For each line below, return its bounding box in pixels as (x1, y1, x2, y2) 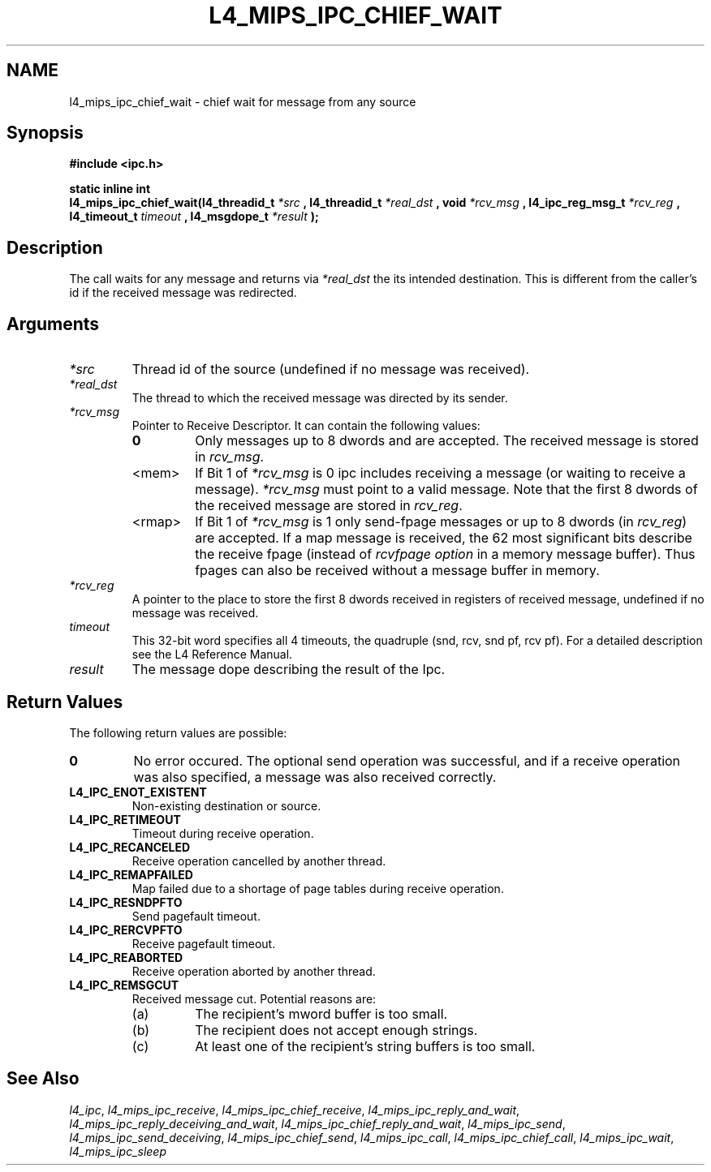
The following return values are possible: (69, 725, 287, 740)
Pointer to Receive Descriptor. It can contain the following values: (131, 419, 480, 433)
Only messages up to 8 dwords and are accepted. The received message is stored (195, 432, 699, 449)
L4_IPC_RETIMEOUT (69, 812, 181, 826)
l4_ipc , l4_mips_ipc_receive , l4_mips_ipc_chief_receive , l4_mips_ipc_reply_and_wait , (69, 1102, 520, 1117)
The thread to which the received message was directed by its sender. (131, 391, 508, 406)
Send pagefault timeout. (131, 908, 261, 923)
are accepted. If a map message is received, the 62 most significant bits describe (195, 530, 692, 547)
